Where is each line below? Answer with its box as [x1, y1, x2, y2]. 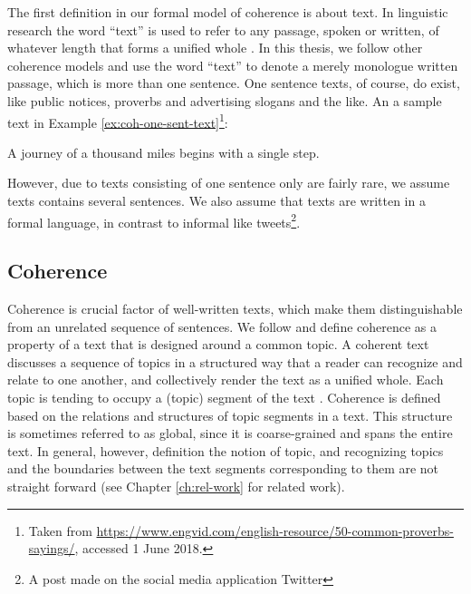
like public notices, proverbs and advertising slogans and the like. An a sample [7, 91, 442, 110]
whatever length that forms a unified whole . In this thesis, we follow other [7, 38, 423, 57]
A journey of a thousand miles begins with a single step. [7, 142, 320, 161]
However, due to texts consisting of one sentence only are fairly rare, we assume [7, 173, 450, 192]
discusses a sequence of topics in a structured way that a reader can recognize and [7, 352, 463, 371]
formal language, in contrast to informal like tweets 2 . [7, 209, 301, 231]
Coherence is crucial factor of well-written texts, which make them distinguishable [7, 299, 463, 318]
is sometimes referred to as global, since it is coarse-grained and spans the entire [7, 424, 453, 443]
